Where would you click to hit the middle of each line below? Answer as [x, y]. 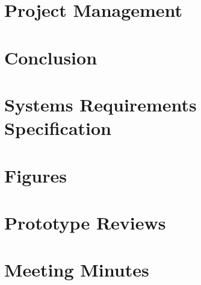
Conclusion [51, 57]
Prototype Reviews [85, 222]
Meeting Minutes [77, 270]
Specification [58, 128]
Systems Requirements [100, 104]
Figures [36, 175]
